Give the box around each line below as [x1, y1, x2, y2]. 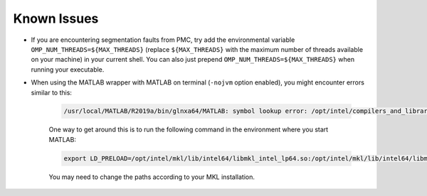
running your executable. [31, 65, 105, 74]
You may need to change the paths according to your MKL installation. [48, 173, 255, 181]
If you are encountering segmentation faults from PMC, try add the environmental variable [31, 36, 295, 44]
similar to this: [31, 88, 73, 97]
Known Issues [13, 11, 99, 26]
